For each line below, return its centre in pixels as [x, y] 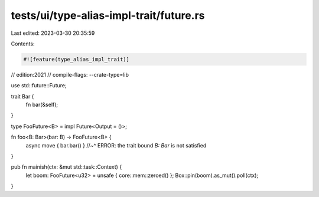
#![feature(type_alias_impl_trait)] [77, 59]
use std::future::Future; [39, 86]
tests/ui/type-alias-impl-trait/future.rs [108, 15]
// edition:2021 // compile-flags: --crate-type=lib [70, 74]
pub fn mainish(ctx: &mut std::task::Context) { [66, 167]
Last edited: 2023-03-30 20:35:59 [53, 33]
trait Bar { [22, 96]
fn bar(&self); [42, 105]
